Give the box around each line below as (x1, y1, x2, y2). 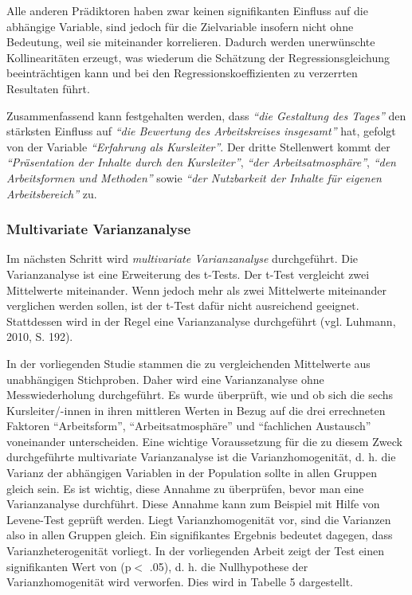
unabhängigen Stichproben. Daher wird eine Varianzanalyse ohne (6, 370, 324, 387)
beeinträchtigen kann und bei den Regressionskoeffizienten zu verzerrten (6, 65, 358, 81)
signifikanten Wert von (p (6, 558, 131, 574)
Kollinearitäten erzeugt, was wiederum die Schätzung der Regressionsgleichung (6, 49, 390, 65)
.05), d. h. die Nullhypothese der (149, 558, 308, 574)
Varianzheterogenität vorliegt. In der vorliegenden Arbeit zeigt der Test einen (6, 542, 385, 559)
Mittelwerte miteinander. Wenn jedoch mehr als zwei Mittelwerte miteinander (6, 281, 387, 298)
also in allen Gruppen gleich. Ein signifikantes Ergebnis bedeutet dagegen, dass (6, 526, 393, 543)
